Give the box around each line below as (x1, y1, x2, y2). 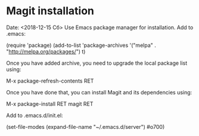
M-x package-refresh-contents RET (6, 77, 94, 84)
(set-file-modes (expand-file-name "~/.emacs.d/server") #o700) (6, 123, 165, 130)
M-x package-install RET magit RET (6, 100, 94, 107)
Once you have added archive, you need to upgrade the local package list (6, 59, 188, 67)
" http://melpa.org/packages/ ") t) (6, 48, 86, 55)
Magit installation (6, 4, 94, 18)
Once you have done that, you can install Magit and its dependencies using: (6, 88, 192, 96)
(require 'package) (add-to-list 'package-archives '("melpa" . (6, 42, 157, 49)
